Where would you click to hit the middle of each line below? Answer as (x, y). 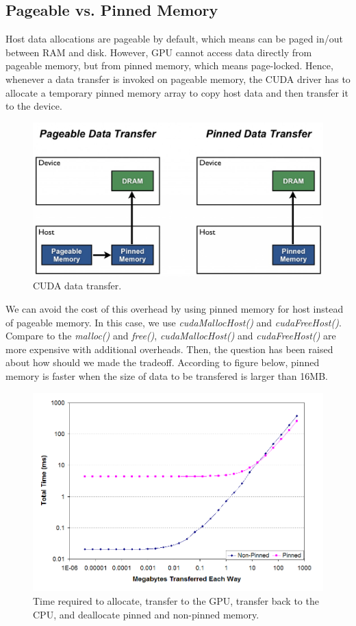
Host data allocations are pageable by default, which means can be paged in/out (174, 39)
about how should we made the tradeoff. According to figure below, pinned (163, 362)
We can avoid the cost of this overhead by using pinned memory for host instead (175, 308)
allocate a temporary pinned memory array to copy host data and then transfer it (177, 92)
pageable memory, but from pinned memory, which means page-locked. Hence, (169, 65)
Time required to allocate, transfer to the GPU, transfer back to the (176, 601)
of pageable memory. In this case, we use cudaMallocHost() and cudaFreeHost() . (174, 322)
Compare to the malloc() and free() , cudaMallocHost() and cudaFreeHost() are (171, 336)
